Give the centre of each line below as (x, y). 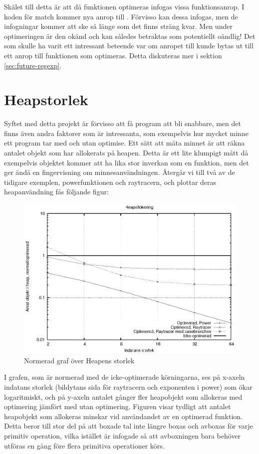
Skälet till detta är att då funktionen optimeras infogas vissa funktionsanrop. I (124, 6)
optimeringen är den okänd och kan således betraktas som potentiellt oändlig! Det (130, 36)
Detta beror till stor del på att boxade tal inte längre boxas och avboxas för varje (129, 426)
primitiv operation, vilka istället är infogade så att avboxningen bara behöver (123, 435)
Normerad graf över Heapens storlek (79, 360)
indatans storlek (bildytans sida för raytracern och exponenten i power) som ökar (128, 386)
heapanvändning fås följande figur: (56, 192)
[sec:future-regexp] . (33, 65)
